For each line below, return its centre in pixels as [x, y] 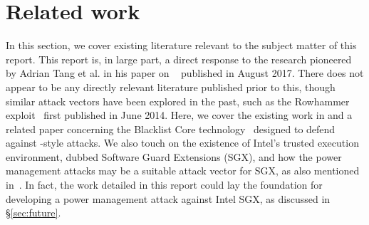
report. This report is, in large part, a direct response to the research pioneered [179, 59]
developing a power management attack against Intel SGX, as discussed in [168, 198]
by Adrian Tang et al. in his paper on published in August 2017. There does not [185, 73]
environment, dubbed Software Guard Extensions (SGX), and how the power [174, 156]
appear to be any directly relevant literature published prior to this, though [171, 87]
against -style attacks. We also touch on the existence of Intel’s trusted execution [182, 143]
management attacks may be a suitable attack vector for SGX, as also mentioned [183, 171]
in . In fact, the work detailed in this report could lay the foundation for [164, 185]
